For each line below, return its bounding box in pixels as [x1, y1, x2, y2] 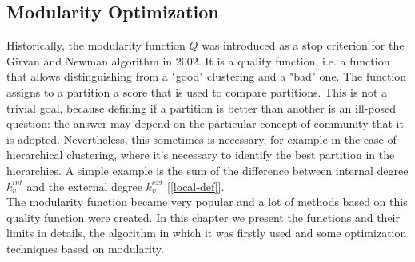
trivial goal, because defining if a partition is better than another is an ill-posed [6, 99, 397, 116]
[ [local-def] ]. [167, 177, 225, 194]
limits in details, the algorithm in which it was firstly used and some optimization [6, 224, 407, 241]
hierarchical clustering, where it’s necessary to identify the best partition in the [6, 146, 395, 163]
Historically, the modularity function [6, 37, 186, 54]
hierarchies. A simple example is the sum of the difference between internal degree [6, 161, 409, 178]
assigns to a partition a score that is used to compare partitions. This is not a [6, 83, 388, 100]
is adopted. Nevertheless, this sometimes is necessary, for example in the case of [6, 130, 397, 147]
